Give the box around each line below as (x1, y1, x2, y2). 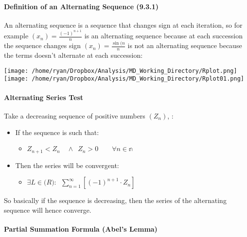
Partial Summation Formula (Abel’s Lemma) (4, 223, 158, 234)
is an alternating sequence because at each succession (84, 31, 243, 41)
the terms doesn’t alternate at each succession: (4, 50, 143, 60)
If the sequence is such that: (15, 127, 99, 137)
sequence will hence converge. (4, 204, 91, 215)
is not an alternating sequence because (127, 40, 242, 51)
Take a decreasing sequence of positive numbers (4, 110, 145, 120)
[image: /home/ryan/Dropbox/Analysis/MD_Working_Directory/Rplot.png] (4, 67, 237, 74)
